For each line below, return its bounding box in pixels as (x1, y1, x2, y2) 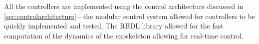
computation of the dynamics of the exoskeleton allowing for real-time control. (4, 30, 244, 40)
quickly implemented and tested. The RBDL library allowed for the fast (4, 20, 224, 31)
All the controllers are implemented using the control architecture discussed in (4, 1, 244, 11)
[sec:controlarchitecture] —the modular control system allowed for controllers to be (4, 10, 256, 21)
